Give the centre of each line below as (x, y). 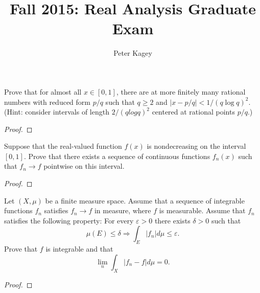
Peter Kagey (133, 53)
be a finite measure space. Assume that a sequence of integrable (145, 200)
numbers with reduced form (47, 102)
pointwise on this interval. (84, 166)
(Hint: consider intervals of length (57, 112)
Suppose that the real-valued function (63, 146)
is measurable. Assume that (202, 210)
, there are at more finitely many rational (181, 91)
